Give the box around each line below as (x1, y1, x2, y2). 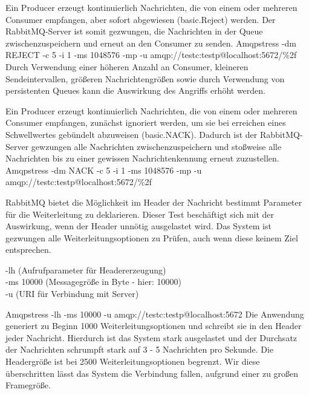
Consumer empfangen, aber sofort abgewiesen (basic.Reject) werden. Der (5, 13, 276, 25)
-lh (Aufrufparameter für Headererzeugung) (5, 263, 166, 276)
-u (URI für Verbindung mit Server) (5, 287, 139, 300)
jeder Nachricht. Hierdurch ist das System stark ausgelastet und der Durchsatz (5, 331, 298, 344)
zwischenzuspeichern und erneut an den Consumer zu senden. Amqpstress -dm (5, 36, 296, 49)
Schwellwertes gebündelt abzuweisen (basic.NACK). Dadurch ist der (5, 128, 258, 140)
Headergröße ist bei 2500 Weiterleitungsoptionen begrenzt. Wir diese (5, 355, 260, 368)
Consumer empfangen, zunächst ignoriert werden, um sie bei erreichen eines (5, 116, 286, 129)
